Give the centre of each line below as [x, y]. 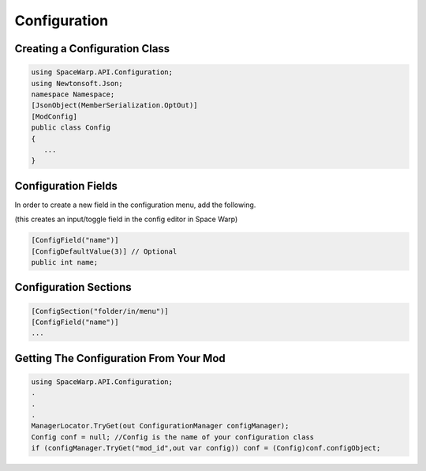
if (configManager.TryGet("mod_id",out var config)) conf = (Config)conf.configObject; [206, 448]
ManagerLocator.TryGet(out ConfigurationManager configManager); [160, 426]
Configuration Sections [73, 287]
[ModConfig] [54, 116]
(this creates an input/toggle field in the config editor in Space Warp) [126, 219]
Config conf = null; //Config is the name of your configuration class [173, 437]
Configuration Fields [66, 186]
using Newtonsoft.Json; [77, 83]
